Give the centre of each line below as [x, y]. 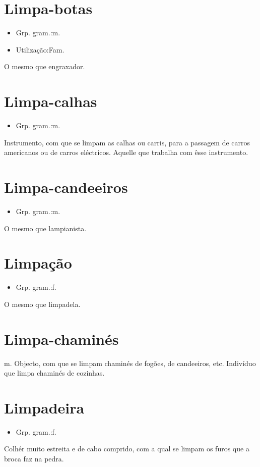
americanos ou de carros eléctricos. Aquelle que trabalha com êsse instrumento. [126, 152]
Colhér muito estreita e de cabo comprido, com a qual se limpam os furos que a [127, 449]
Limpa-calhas [51, 101]
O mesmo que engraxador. [45, 66]
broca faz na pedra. [34, 459]
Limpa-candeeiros [66, 187]
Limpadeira [44, 407]
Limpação [38, 263]
